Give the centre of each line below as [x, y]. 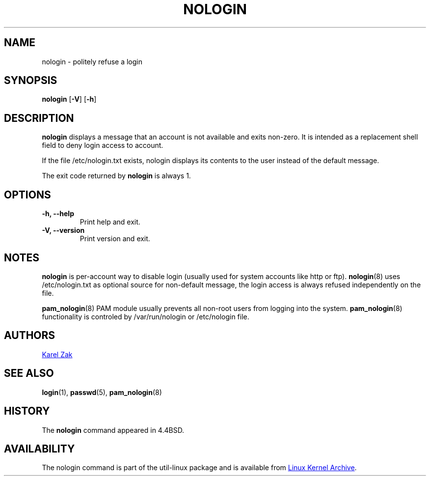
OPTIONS [27, 195]
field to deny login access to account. [103, 145]
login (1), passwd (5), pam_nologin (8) [102, 392]
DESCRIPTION [39, 118]
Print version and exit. [115, 239]
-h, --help [58, 214]
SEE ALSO [29, 373]
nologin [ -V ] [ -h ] [69, 99]
